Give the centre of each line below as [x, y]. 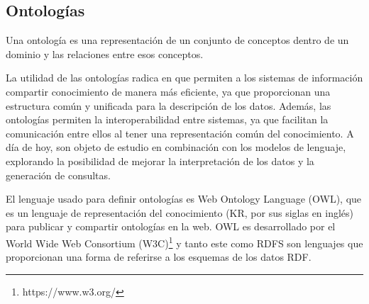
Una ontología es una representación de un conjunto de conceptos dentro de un [177, 40]
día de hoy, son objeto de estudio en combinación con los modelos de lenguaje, [176, 147]
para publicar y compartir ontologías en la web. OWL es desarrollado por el [171, 226]
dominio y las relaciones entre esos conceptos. [105, 54]
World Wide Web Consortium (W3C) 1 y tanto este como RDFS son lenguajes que [184, 242]
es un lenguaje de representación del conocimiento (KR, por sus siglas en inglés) [180, 212]
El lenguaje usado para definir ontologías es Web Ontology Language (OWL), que [184, 199]
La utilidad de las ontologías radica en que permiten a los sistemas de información [184, 78]
